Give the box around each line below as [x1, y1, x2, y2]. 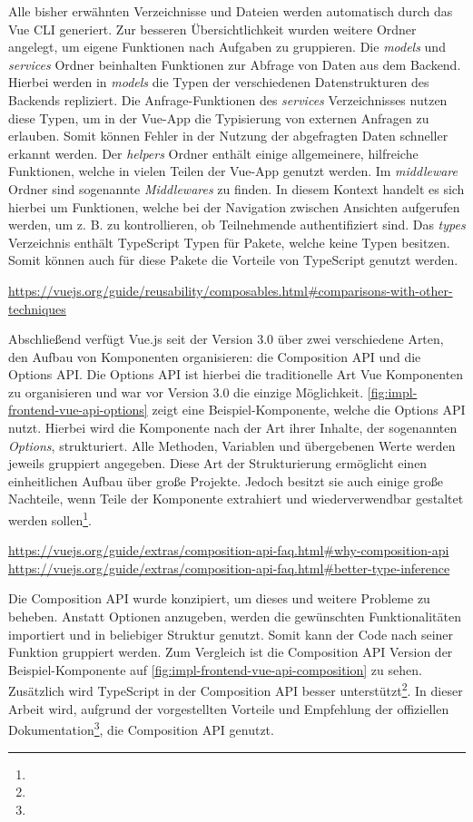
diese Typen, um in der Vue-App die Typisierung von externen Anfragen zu [8, 108, 429, 127]
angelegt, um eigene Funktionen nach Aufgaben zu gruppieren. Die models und [8, 37, 446, 56]
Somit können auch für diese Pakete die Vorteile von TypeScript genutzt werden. [8, 250, 458, 269]
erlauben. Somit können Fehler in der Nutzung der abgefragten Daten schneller [8, 126, 448, 145]
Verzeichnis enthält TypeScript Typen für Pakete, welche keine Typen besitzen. [8, 232, 450, 251]
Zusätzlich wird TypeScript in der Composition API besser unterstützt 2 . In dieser [8, 679, 463, 700]
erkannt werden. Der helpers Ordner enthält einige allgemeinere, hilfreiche [8, 143, 419, 162]
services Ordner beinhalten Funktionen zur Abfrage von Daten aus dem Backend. [8, 54, 461, 73]
